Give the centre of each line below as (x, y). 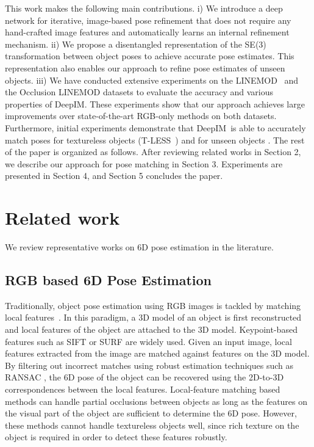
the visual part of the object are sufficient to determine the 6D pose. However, (151, 413)
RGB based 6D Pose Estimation (109, 280)
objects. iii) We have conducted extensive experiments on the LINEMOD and (152, 80)
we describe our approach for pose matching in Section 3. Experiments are (144, 163)
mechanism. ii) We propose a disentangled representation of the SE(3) (136, 44)
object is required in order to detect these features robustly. (116, 437)
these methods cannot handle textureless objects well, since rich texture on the (152, 425)
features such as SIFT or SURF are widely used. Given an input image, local (148, 341)
